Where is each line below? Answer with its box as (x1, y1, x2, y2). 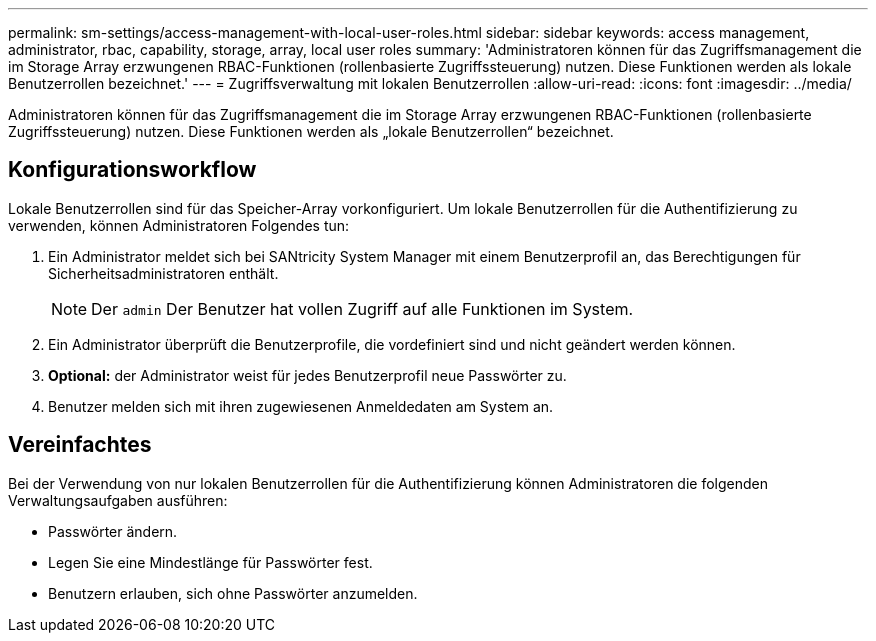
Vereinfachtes (8, 432, 152, 458)
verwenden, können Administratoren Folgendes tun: (8, 216, 350, 234)
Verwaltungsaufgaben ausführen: (8, 491, 228, 509)
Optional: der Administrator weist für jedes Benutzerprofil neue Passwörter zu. (48, 366, 567, 384)
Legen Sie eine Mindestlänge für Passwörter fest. (48, 553, 373, 571)
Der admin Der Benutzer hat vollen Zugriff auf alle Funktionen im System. (91, 298, 634, 319)
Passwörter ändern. (48, 522, 178, 540)
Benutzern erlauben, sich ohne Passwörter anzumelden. (48, 584, 418, 602)
